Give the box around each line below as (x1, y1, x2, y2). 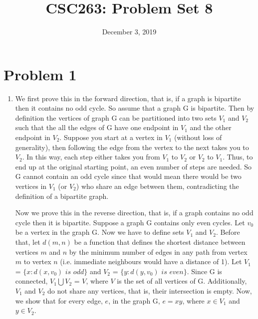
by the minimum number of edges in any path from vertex (69, 246, 248, 257)
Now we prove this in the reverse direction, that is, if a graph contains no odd (15, 207, 254, 218)
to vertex (23, 256, 51, 267)
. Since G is (187, 266, 222, 276)
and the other (190, 122, 232, 133)
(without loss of (174, 132, 222, 143)
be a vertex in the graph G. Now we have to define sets (15, 227, 184, 237)
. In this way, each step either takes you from (22, 152, 160, 162)
